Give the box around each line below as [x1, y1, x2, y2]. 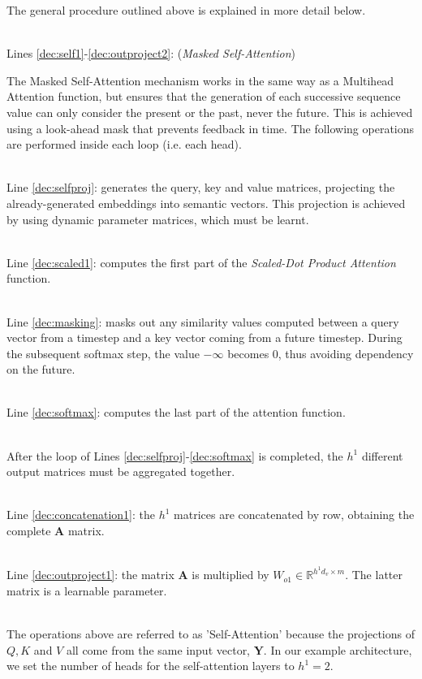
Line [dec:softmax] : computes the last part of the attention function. [6, 404, 346, 421]
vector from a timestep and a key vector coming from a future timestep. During [6, 329, 403, 346]
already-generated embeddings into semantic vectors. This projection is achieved [6, 194, 406, 211]
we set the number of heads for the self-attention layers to [6, 657, 295, 674]
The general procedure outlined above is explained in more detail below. [6, 2, 366, 18]
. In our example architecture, [263, 641, 412, 658]
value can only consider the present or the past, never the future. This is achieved [6, 103, 413, 120]
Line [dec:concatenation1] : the [6, 506, 155, 523]
